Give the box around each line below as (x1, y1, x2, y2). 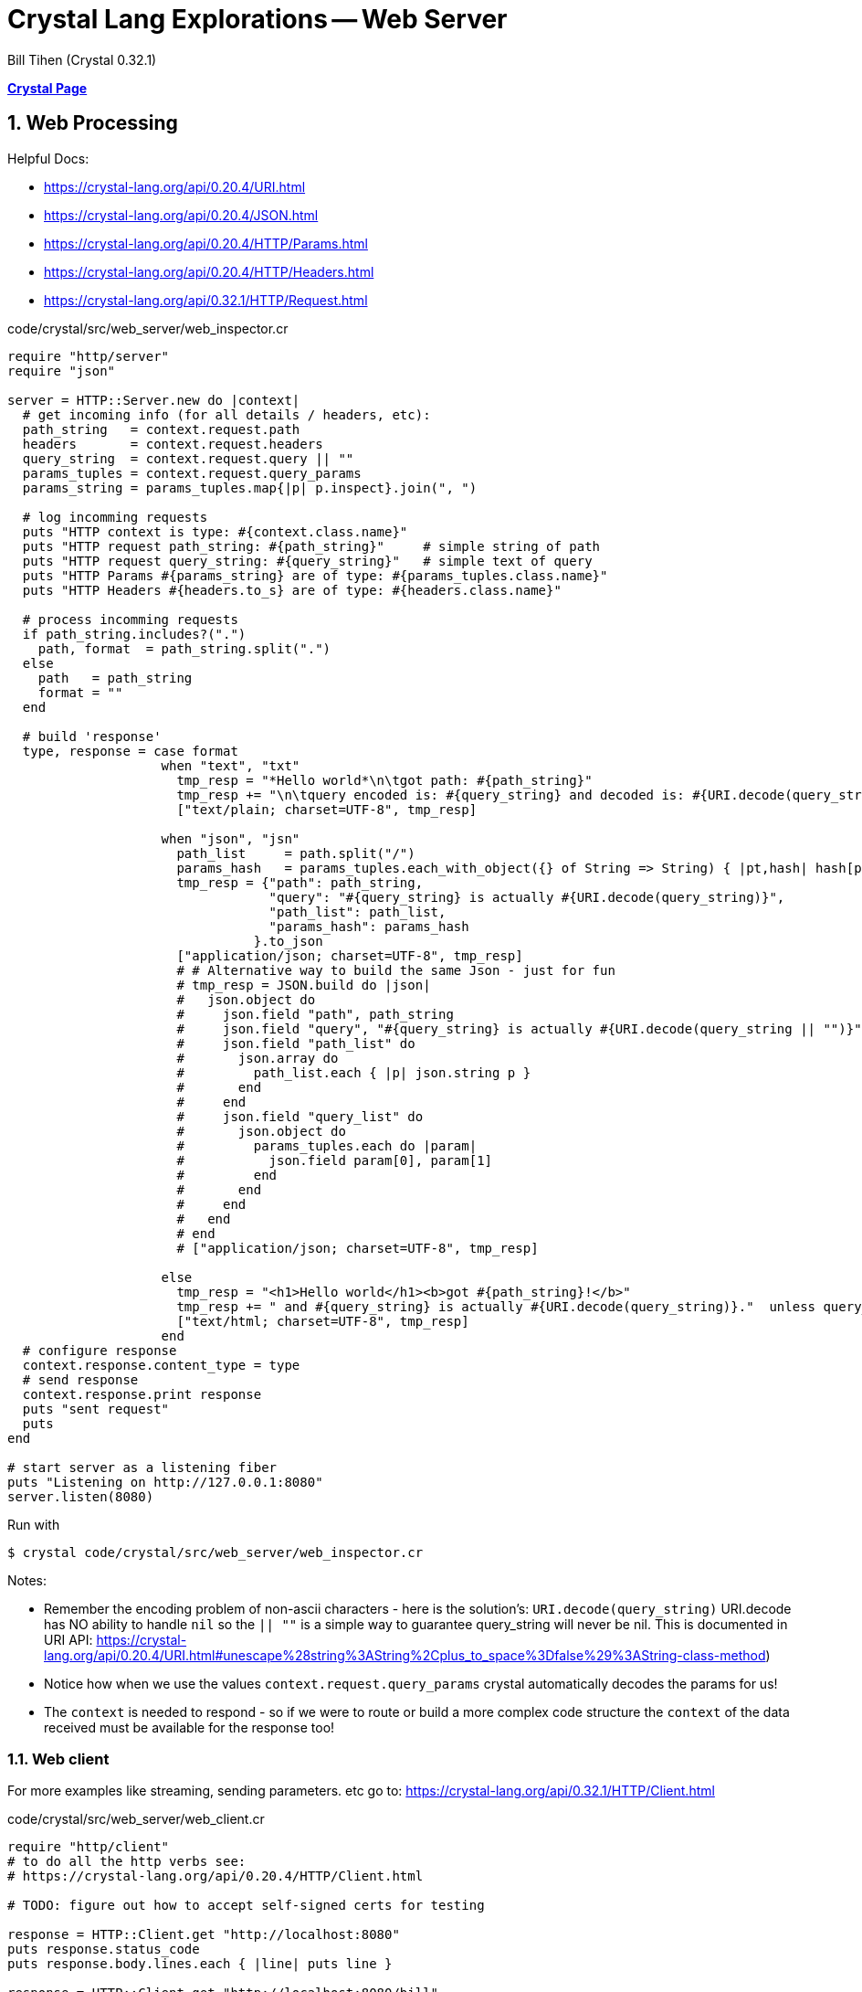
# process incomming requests (22, 611, 238, 627)
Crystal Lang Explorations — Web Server (7, 4, 508, 35)
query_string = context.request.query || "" (22, 450, 354, 466)
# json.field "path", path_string (176, 1006, 454, 1022)
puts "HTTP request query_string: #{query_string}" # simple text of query (22, 553, 593, 568)
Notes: (7, 1572, 47, 1588)
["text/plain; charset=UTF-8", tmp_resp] (176, 801, 478, 817)
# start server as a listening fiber (7, 1459, 278, 1475)
